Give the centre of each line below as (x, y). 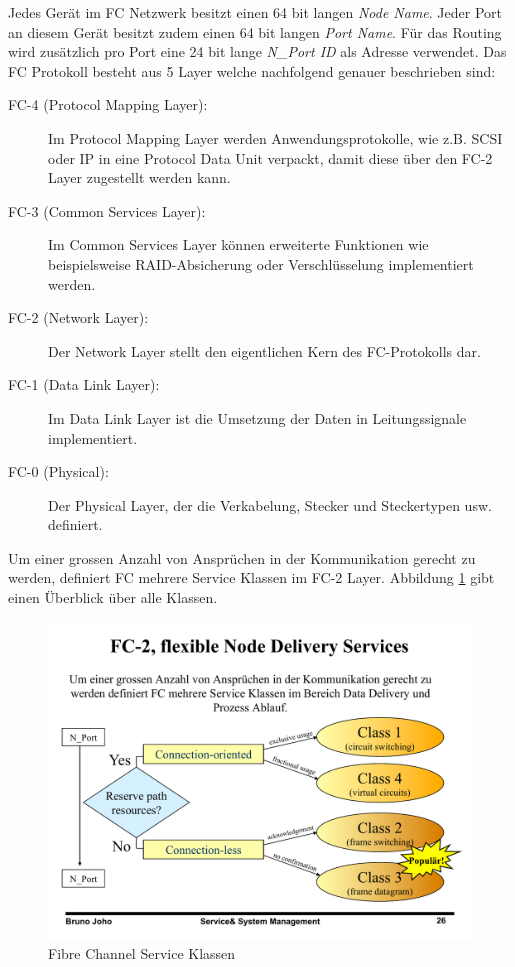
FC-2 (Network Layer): (78, 317)
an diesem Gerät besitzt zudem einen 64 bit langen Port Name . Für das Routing (255, 31)
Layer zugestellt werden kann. (139, 177)
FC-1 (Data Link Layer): (84, 384)
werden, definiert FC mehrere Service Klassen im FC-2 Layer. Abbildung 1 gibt (251, 577)
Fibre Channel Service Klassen (142, 953)
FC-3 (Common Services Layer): (107, 210)
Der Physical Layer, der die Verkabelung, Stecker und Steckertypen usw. (270, 504)
